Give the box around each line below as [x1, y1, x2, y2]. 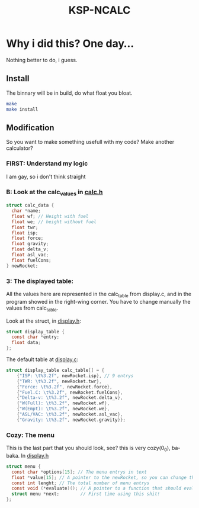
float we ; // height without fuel [11, 218, 97, 225]
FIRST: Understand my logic [6, 159, 88, 168]
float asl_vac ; [11, 252, 49, 258]
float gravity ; [11, 241, 49, 247]
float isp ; [11, 230, 38, 236]
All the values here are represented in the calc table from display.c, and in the [6, 290, 192, 299]
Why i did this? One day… [6, 37, 134, 50]
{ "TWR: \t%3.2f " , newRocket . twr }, [17, 378, 102, 384]
